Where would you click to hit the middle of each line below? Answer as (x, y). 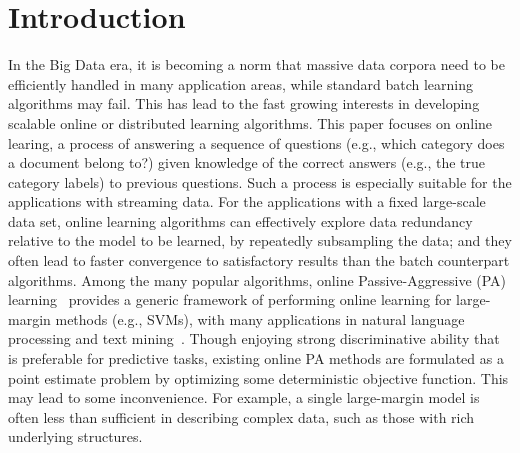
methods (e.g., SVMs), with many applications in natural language (260, 318)
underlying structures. (75, 436)
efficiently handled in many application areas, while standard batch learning (241, 83)
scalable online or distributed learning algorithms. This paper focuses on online (250, 122)
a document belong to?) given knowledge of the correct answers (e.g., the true (247, 162)
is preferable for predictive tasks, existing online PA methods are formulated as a (256, 358)
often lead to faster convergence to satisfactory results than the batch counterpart (259, 260)
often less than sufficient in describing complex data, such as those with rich (241, 416)
